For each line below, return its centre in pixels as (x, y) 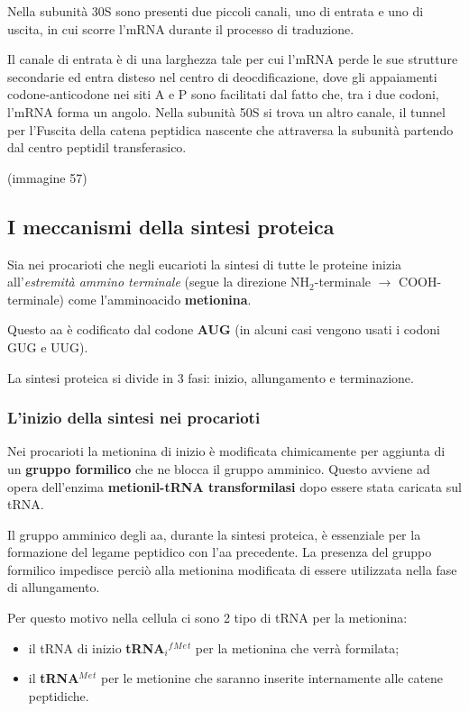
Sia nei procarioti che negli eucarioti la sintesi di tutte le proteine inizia (205, 264)
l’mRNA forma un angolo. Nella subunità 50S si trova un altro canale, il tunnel (226, 111)
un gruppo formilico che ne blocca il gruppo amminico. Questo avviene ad (219, 468)
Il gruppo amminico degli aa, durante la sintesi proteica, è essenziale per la (214, 534)
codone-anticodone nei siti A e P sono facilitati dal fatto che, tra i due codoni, (223, 94)
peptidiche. (59, 695)
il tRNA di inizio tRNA (97, 647)
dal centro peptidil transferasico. (97, 147)
